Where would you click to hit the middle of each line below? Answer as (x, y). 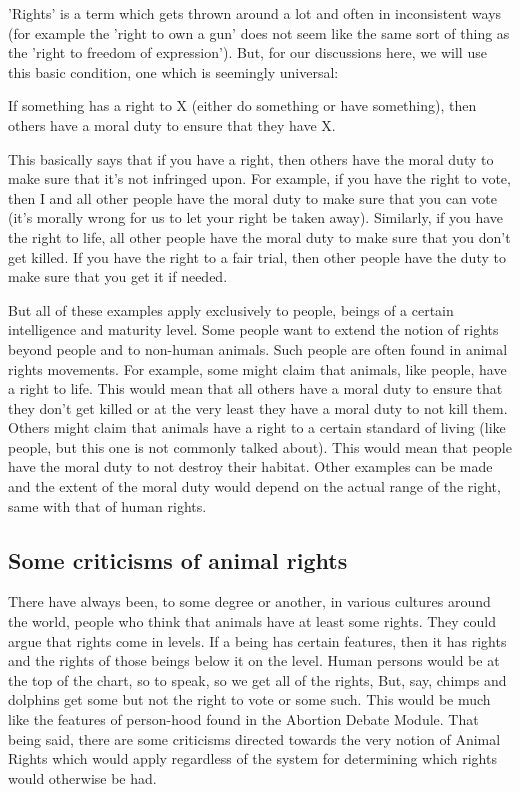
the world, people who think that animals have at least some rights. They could (252, 621)
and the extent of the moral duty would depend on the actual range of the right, (254, 486)
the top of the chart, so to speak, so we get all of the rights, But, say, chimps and (257, 679)
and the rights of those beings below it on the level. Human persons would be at (254, 660)
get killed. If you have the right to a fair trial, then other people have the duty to (257, 256)
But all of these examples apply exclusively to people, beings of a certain (231, 309)
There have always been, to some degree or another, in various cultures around (249, 601)
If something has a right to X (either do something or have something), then (242, 105)
